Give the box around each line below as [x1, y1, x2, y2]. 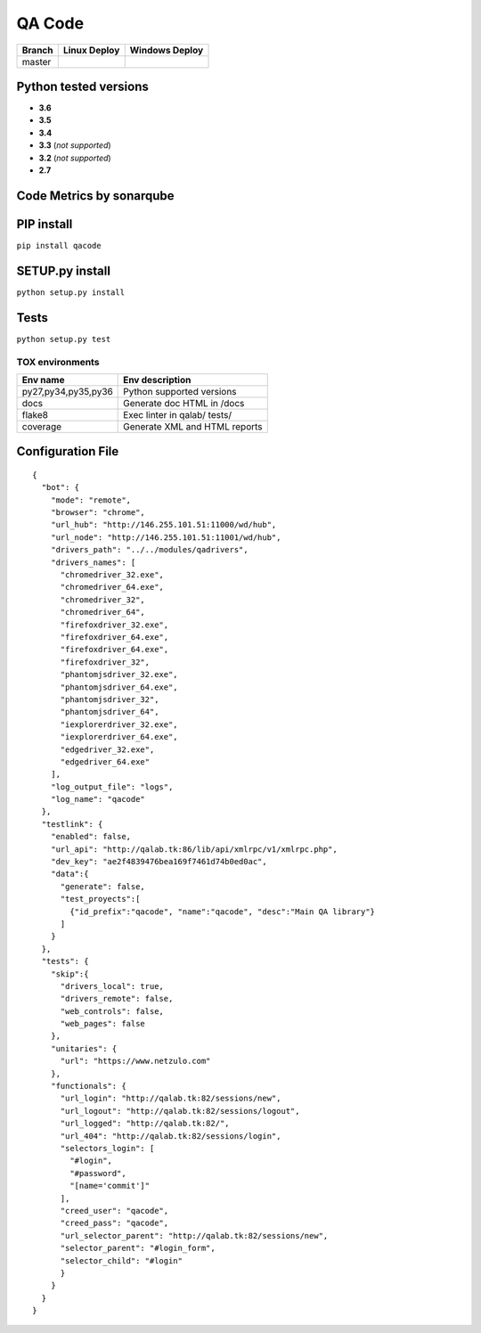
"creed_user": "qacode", [60, 1206, 169, 1215]
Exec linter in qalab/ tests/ [123, 408, 232, 421]
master [21, 55, 52, 68]
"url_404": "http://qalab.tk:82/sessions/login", [60, 1131, 281, 1141]
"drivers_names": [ [50, 557, 136, 568]
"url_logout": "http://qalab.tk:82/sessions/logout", [60, 1106, 300, 1116]
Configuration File [16, 444, 119, 459]
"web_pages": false [60, 1018, 146, 1029]
